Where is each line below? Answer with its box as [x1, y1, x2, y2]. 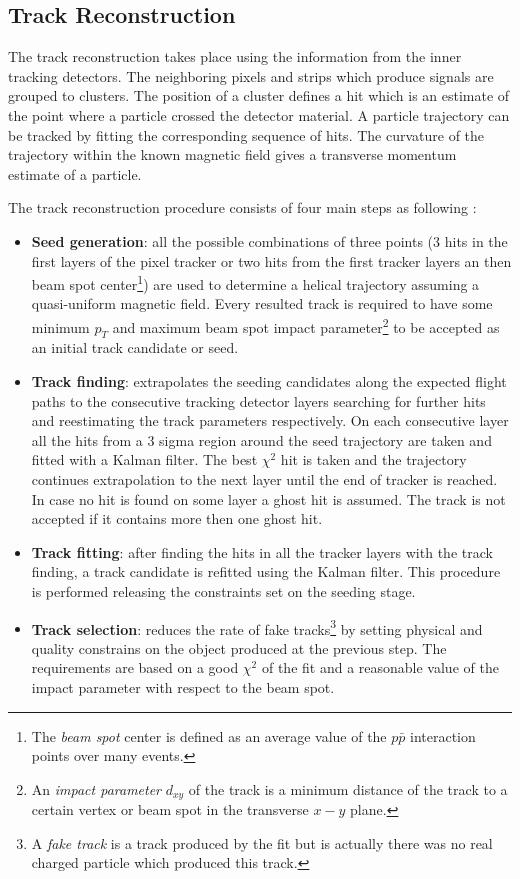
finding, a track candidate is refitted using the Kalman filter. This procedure [31, 561, 501, 582]
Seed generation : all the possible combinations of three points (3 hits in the [31, 230, 508, 251]
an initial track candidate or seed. [31, 337, 239, 358]
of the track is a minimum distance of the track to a [188, 778, 508, 799]
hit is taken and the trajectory [280, 449, 467, 470]
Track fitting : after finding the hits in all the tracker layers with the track [31, 541, 493, 562]
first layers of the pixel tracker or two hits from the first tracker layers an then [31, 250, 512, 271]
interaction [410, 725, 476, 746]
